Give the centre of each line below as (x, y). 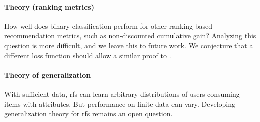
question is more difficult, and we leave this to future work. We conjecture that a (129, 45)
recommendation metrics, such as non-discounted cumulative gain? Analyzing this (130, 35)
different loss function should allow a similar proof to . (88, 55)
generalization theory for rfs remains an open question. (89, 114)
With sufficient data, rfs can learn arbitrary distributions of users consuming (122, 94)
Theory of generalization (48, 75)
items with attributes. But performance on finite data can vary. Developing (120, 104)
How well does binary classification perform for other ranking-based (108, 25)
